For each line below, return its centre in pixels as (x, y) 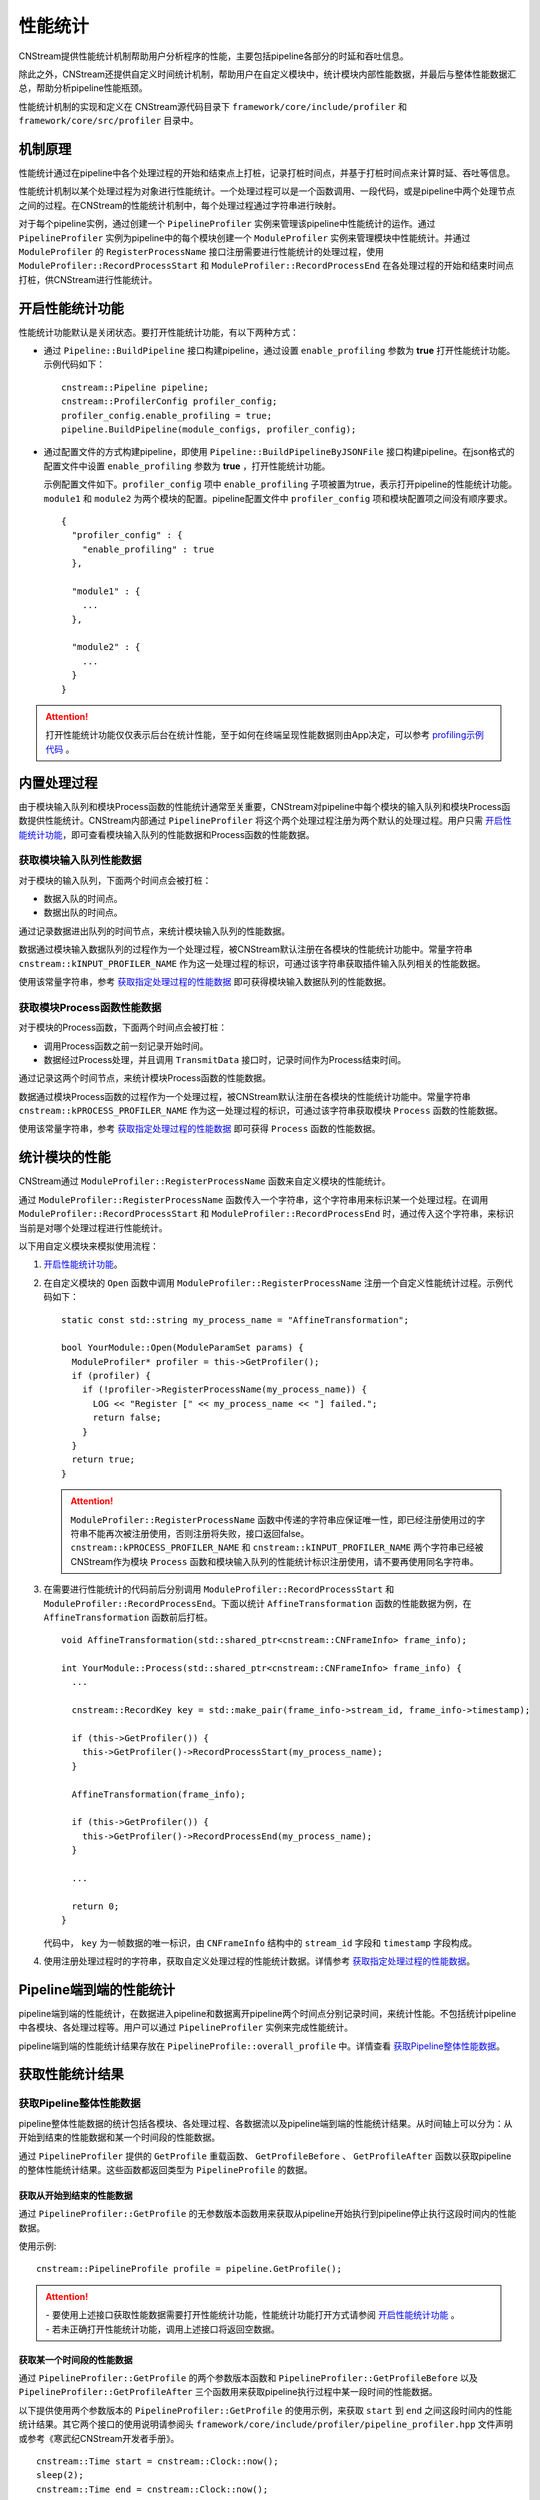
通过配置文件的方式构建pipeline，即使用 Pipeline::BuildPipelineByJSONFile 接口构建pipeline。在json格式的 (279, 452)
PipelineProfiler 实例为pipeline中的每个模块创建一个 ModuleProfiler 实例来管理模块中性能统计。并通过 (244, 237)
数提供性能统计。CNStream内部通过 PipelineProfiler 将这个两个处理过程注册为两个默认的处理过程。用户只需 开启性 (265, 821)
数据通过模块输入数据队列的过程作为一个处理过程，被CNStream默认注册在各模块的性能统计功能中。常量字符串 (245, 949)
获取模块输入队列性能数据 (80, 860)
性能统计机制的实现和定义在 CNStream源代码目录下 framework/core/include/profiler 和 (212, 106)
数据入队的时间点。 (83, 899)
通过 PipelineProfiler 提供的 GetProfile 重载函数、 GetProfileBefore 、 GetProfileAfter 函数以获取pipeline (265, 2156)
